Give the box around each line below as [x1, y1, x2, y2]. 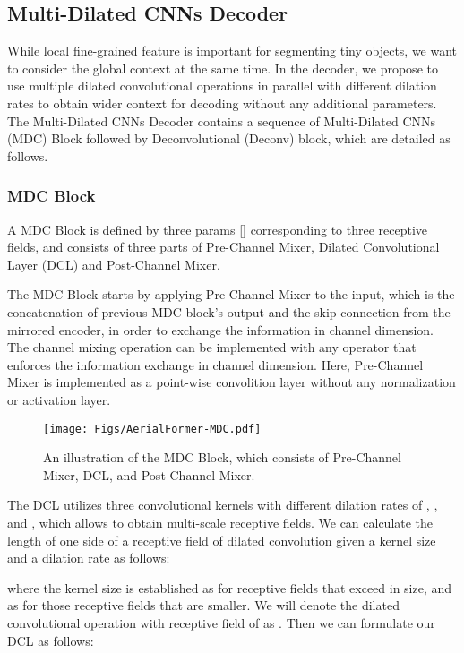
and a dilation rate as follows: [7, 548, 170, 567]
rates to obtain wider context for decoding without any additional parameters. [7, 93, 437, 112]
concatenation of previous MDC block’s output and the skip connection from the [7, 302, 451, 321]
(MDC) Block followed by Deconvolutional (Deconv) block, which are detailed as [7, 129, 451, 148]
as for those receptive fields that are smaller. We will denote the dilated [7, 596, 400, 614]
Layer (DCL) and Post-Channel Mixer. [7, 254, 220, 273]
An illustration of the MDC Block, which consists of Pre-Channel [43, 448, 401, 467]
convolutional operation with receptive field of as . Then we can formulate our [7, 613, 435, 632]
